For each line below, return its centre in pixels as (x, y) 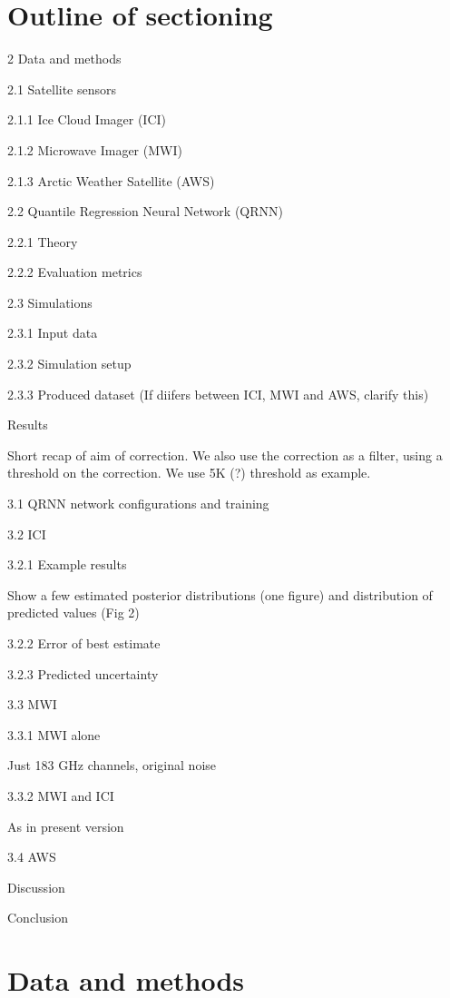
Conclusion (38, 918)
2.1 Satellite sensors (62, 89)
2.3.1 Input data (53, 333)
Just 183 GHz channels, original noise (112, 765)
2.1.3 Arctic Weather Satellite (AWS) (111, 180)
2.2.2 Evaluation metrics (75, 272)
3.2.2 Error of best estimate (84, 643)
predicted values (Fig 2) (73, 613)
